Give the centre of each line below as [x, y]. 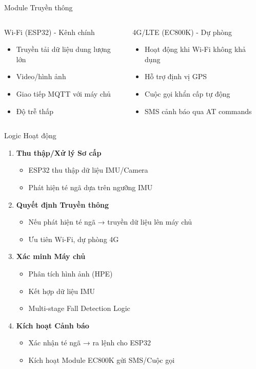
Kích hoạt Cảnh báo [53, 325]
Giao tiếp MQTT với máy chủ [63, 93]
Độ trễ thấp [35, 111]
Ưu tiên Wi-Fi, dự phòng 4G [74, 239]
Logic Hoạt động [30, 135]
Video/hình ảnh [41, 76]
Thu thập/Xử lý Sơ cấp [59, 152]
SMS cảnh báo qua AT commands [198, 111]
